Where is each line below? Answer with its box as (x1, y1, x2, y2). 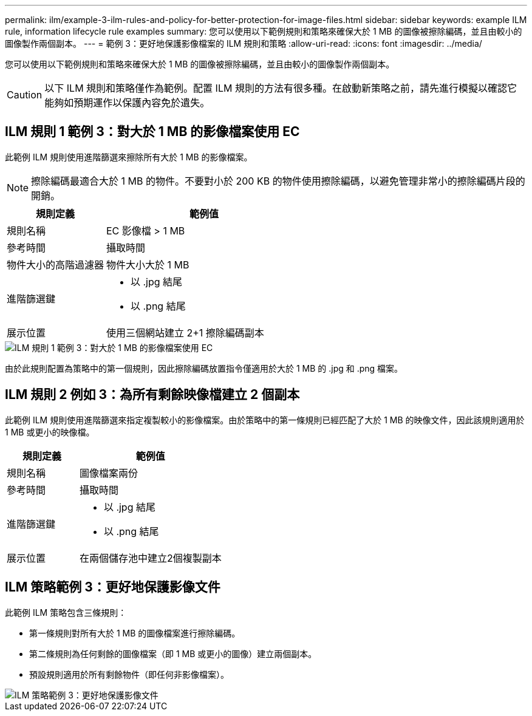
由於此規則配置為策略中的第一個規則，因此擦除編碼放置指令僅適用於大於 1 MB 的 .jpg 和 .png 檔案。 (5, 363, 403, 373)
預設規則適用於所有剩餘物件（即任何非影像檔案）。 (29, 669, 229, 680)
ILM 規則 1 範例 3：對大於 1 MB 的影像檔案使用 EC (5, 124, 300, 140)
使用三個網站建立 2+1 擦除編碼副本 (106, 326, 264, 339)
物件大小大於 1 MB (106, 258, 189, 271)
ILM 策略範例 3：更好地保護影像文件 (5, 579, 220, 595)
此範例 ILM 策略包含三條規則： (5, 607, 127, 618)
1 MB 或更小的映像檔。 (5, 426, 95, 437)
